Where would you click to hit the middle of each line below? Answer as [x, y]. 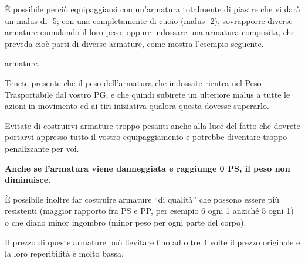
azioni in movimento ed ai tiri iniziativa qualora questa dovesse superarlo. [137, 106]
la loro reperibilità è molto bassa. [64, 253]
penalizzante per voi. [42, 148]
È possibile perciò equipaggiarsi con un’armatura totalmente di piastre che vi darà [152, 9]
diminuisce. [28, 180]
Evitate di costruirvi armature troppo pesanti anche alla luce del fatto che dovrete [152, 125]
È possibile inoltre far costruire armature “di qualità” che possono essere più [142, 199]
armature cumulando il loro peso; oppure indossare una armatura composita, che [150, 32]
